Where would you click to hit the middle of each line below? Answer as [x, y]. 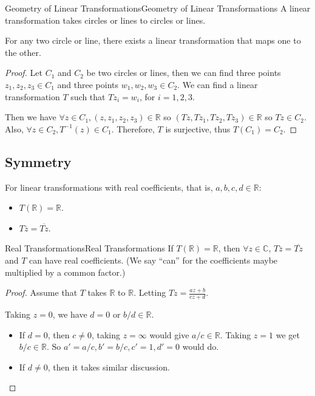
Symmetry [38, 161]
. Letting [150, 292]
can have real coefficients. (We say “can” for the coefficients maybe [154, 260]
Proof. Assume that [41, 292]
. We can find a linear [218, 84]
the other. [23, 52]
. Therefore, [133, 128]
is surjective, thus [198, 128]
